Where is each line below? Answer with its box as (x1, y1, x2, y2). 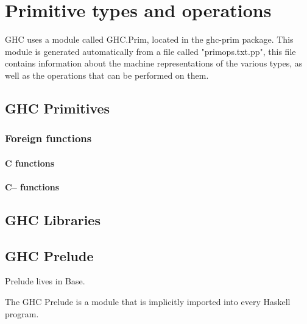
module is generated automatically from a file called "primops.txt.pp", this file (5, 45, 296, 57)
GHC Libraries (5, 210, 101, 229)
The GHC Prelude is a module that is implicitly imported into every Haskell (5, 295, 291, 308)
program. (5, 307, 39, 320)
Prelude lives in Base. (5, 275, 85, 287)
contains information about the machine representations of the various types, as (5, 57, 303, 70)
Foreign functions (5, 131, 92, 146)
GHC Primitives (5, 98, 110, 117)
